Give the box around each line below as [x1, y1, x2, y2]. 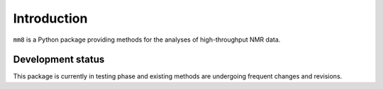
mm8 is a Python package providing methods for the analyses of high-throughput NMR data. [13, 35, 281, 44]
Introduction [13, 11, 88, 26]
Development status [13, 54, 105, 66]
